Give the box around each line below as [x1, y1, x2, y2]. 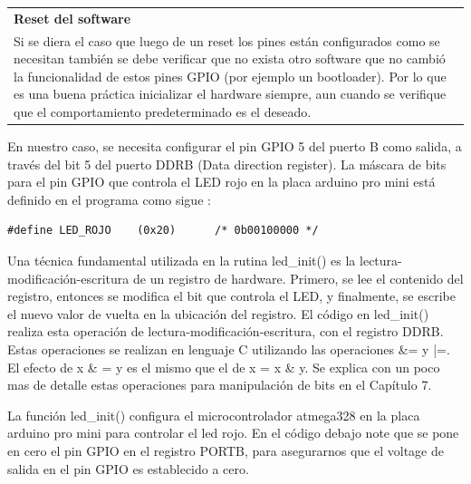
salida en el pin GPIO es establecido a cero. [7, 459, 249, 478]
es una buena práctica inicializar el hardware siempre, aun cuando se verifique [14, 84, 447, 103]
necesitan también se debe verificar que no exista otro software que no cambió [14, 49, 446, 68]
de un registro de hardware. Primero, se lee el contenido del [132, 268, 464, 287]
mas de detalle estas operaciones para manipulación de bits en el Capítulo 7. [7, 375, 432, 394]
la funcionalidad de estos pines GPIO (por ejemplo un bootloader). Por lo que [14, 66, 447, 85]
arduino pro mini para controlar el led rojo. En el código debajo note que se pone [7, 423, 459, 442]
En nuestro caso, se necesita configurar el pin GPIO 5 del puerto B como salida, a [7, 137, 462, 156]
